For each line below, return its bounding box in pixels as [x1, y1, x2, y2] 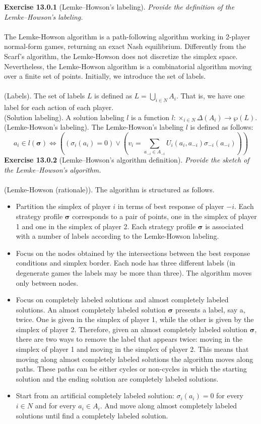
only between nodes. [16, 277, 79, 288]
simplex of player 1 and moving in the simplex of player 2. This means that [16, 344, 249, 354]
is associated [205, 221, 244, 231]
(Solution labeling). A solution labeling [4, 112, 124, 122]
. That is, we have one [176, 90, 245, 101]
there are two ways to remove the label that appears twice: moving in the [16, 334, 243, 344]
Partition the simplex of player [16, 201, 111, 211]
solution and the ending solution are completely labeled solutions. [16, 373, 219, 384]
